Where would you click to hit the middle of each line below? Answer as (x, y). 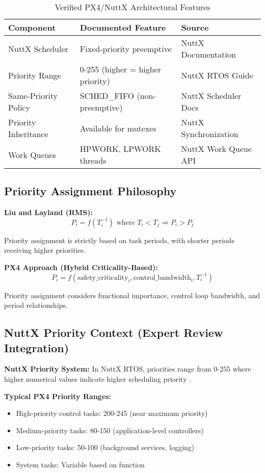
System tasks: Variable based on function (80, 464)
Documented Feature (123, 27)
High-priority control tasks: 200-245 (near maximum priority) (112, 413)
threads (93, 160)
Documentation (208, 54)
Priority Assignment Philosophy (90, 191)
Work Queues (32, 154)
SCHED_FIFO (107, 96)
